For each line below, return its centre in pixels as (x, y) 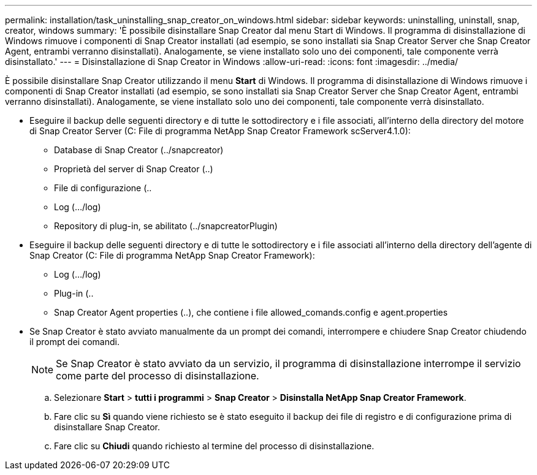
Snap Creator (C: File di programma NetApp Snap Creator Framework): (172, 255)
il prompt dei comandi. (74, 342)
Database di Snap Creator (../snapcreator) (139, 150)
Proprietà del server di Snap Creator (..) (134, 169)
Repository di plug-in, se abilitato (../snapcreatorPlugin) (166, 226)
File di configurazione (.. (103, 188)
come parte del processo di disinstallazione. (158, 376)
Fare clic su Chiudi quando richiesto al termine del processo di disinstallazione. (214, 446)
